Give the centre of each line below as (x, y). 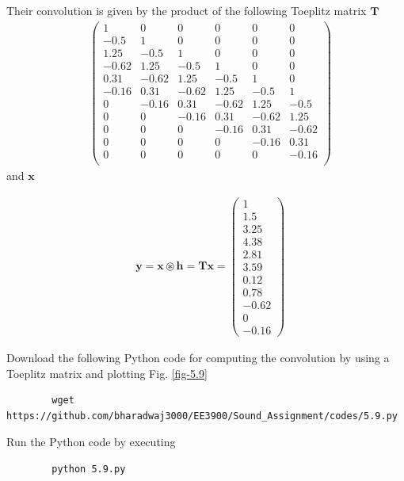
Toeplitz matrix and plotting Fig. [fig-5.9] (107, 373)
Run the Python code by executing (91, 442)
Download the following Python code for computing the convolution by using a (198, 358)
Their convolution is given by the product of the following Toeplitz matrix (187, 10)
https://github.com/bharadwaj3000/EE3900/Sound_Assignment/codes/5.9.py (202, 416)
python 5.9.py (89, 470)
